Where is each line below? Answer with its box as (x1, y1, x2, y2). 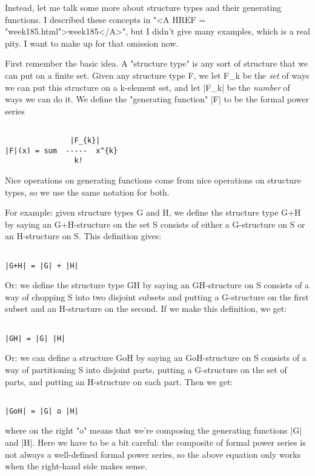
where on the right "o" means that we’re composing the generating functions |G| (5, 424, 302, 437)
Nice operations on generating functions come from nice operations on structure (5, 173, 301, 186)
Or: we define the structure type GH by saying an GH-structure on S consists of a (5, 279, 310, 291)
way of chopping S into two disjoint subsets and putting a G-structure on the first (5, 290, 309, 303)
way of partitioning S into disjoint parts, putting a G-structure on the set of (5, 363, 287, 375)
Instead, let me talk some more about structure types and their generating (5, 1, 282, 13)
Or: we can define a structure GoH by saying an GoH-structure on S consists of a (5, 351, 307, 364)
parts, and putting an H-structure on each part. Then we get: (5, 375, 233, 388)
